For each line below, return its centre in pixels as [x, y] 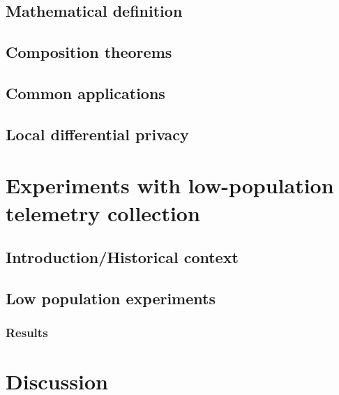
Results [27, 333]
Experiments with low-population [170, 185]
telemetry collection [103, 213]
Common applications [85, 92]
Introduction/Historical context [122, 257]
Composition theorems [89, 52]
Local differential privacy [97, 134]
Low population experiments [111, 298]
